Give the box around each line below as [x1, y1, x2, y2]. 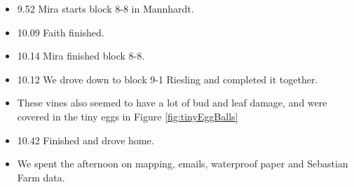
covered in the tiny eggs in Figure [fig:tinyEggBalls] [17, 109, 238, 123]
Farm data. [17, 169, 65, 184]
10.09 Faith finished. [17, 25, 104, 39]
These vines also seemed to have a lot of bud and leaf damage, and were [17, 95, 327, 110]
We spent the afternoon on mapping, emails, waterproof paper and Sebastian [17, 156, 348, 171]
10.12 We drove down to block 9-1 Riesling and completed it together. [17, 71, 318, 86]
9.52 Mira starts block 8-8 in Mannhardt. [17, 1, 194, 15]
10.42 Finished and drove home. [17, 132, 154, 147]
